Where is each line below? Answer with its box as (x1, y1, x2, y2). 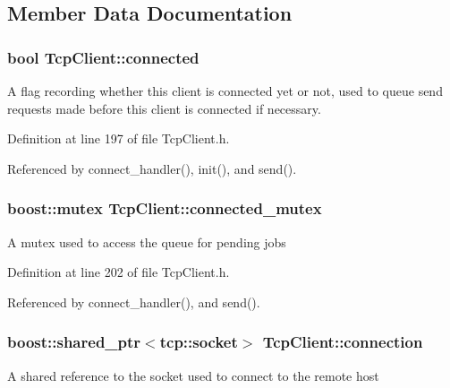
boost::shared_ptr (7, 331, 141, 353)
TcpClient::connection (262, 331, 423, 353)
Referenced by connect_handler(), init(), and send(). (7, 159, 297, 177)
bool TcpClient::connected (7, 46, 200, 68)
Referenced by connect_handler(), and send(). (7, 292, 260, 311)
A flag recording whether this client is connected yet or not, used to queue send (7, 82, 443, 99)
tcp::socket (159, 331, 238, 353)
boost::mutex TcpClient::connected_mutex (7, 197, 322, 220)
